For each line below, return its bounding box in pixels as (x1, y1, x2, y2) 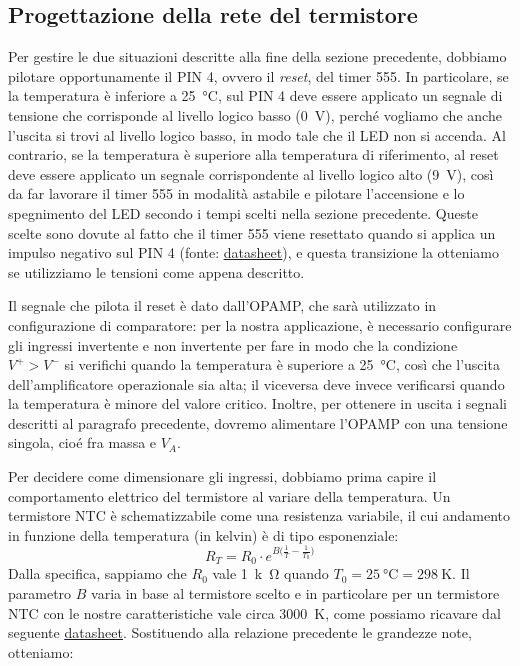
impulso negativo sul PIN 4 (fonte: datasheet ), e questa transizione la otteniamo (8, 242, 500, 263)
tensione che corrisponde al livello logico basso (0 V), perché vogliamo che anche (8, 104, 502, 125)
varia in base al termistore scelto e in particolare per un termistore (91, 582, 500, 603)
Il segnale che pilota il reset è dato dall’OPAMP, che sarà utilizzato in (8, 295, 437, 316)
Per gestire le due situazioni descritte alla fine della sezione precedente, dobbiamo (8, 46, 507, 67)
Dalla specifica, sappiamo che (8, 563, 187, 584)
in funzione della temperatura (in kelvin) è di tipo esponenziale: (8, 524, 399, 545)
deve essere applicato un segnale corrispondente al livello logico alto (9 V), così (8, 163, 494, 184)
